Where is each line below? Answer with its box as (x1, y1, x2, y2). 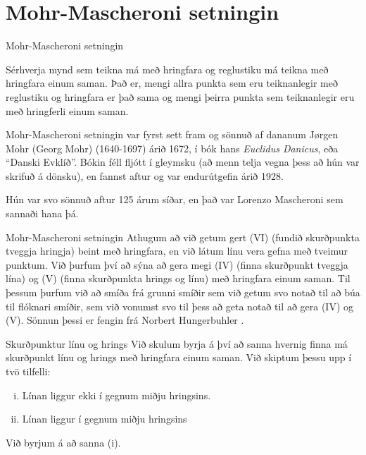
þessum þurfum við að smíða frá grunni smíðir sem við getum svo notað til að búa (6, 285, 360, 300)
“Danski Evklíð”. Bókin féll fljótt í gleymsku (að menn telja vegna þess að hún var (6, 154, 360, 169)
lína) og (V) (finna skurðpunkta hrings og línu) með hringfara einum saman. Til (6, 271, 351, 286)
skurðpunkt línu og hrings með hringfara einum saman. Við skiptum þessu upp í (6, 350, 352, 365)
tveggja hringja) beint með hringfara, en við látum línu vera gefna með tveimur (6, 243, 348, 258)
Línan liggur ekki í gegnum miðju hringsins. (22, 387, 211, 402)
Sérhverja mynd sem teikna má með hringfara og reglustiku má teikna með (6, 61, 329, 76)
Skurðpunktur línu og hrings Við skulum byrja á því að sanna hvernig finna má (6, 336, 348, 351)
